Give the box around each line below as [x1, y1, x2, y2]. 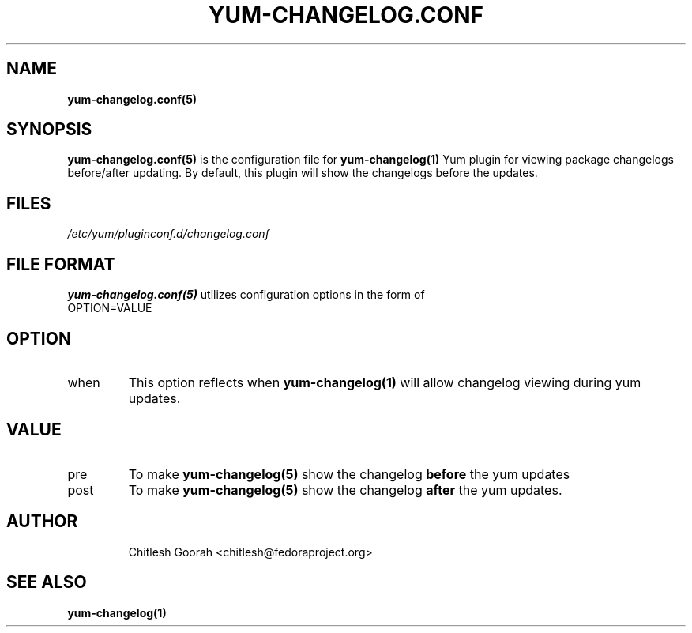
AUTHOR [6, 511, 78, 532]
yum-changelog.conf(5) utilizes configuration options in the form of [67, 288, 425, 302]
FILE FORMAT [6, 254, 115, 274]
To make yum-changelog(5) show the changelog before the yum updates [128, 465, 570, 482]
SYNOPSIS [6, 119, 92, 140]
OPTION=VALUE [67, 301, 152, 315]
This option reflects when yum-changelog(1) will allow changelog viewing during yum [128, 374, 641, 390]
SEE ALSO [6, 572, 87, 593]
